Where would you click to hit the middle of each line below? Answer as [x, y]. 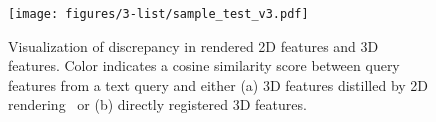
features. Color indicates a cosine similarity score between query [204, 65]
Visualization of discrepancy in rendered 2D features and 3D [193, 45]
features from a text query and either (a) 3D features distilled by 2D [218, 84]
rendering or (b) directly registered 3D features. [157, 104]
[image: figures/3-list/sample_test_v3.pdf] [158, 14]
